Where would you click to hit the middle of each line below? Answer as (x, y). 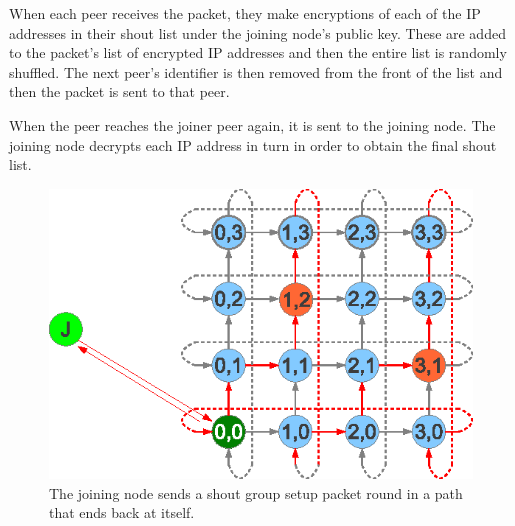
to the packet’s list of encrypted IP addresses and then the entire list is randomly (258, 52)
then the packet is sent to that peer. (119, 91)
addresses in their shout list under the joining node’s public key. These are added (257, 32)
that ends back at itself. (122, 512)
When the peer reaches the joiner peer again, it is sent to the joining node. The (252, 124)
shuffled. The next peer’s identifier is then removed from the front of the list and (256, 71)
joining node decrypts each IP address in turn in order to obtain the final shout (253, 144)
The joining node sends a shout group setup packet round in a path (256, 492)
